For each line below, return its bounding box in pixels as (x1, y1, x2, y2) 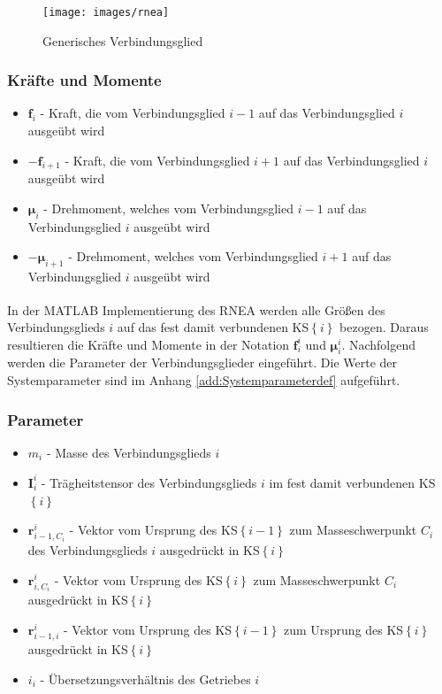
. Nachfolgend (341, 335, 416, 353)
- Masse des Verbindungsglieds (46, 443, 211, 461)
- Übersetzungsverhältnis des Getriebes (40, 669, 251, 688)
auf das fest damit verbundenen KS (117, 318, 309, 336)
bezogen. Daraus (339, 318, 429, 336)
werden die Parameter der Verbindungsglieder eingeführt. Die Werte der (7, 353, 398, 372)
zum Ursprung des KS (283, 620, 404, 638)
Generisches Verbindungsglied (42, 31, 203, 50)
